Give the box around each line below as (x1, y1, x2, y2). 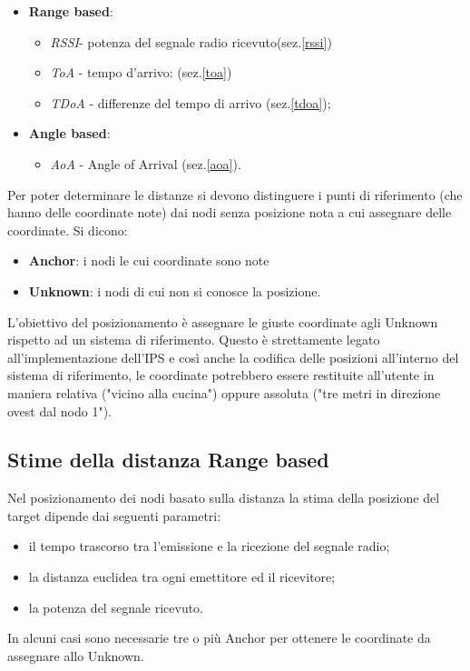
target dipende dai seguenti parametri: (7, 506, 221, 525)
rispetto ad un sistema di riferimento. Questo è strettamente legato (7, 330, 380, 349)
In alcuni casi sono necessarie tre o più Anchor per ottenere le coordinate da (7, 628, 431, 647)
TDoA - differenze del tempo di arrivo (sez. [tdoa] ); (50, 93, 331, 112)
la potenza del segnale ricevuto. (28, 597, 204, 616)
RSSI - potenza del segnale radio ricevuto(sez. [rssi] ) (50, 32, 332, 51)
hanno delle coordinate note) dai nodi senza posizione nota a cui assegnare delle (7, 203, 452, 222)
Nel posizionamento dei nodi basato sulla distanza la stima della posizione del (7, 488, 440, 507)
